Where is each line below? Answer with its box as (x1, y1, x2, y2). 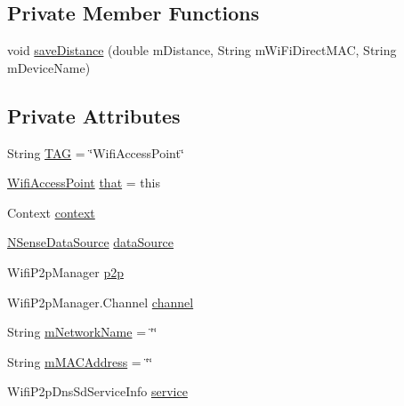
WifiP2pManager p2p (7, 262, 124, 281)
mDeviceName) (7, 58, 91, 76)
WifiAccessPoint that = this (7, 173, 160, 192)
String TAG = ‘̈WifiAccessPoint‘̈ (7, 143, 184, 162)
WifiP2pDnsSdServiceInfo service (7, 382, 188, 401)
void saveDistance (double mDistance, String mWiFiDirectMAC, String (7, 41, 397, 60)
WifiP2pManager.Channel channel (7, 292, 194, 311)
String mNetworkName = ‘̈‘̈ (7, 322, 158, 341)
